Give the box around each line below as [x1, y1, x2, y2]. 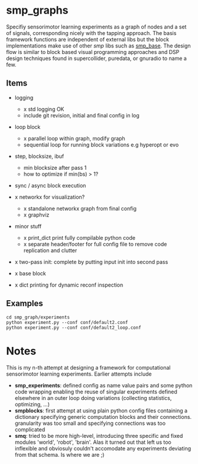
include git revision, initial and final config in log [23, 112, 140, 119]
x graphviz [23, 211, 50, 218]
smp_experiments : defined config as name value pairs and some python [14, 382, 193, 389]
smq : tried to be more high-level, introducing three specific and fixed [14, 432, 183, 439]
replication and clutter [23, 247, 77, 254]
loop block [14, 123, 41, 131]
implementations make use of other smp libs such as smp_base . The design [6, 42, 191, 49]
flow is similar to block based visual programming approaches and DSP [6, 48, 180, 55]
